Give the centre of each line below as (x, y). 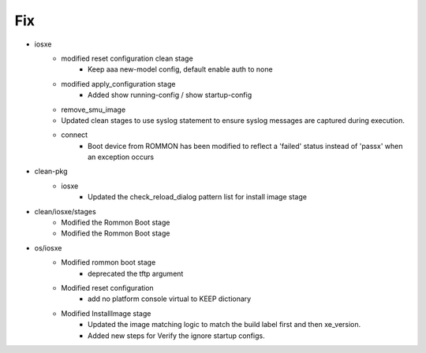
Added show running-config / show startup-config (170, 95)
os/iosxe (48, 247)
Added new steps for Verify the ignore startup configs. (176, 336)
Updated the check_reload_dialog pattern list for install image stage (198, 197)
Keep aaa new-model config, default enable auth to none (180, 69)
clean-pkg (51, 171)
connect (75, 135)
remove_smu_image (93, 110)
